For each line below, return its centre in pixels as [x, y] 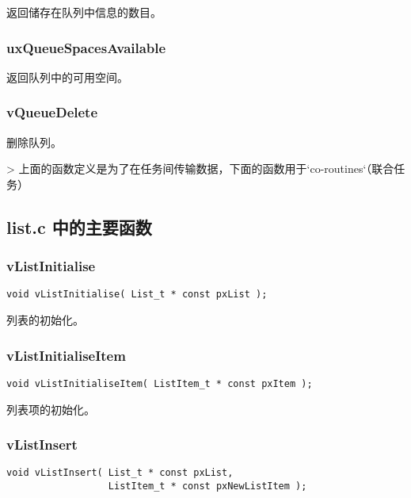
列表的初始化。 [45, 320]
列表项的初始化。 [51, 409]
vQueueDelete [52, 112]
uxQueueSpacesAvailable [86, 47]
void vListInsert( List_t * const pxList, [120, 473]
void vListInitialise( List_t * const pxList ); [137, 295]
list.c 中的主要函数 [79, 226]
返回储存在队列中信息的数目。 [84, 12]
